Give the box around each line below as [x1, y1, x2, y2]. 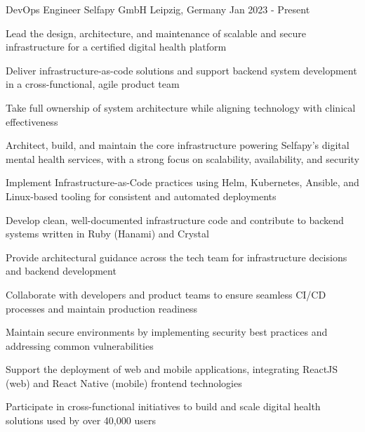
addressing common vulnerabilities [6, 338, 154, 353]
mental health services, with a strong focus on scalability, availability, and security [6, 151, 359, 166]
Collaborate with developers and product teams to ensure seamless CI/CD [6, 287, 326, 301]
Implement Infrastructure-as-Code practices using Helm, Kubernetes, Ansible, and [6, 175, 359, 190]
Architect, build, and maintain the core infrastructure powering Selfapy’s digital [6, 138, 350, 152]
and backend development [6, 263, 117, 278]
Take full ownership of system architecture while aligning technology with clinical [6, 100, 356, 114]
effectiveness [6, 114, 58, 129]
